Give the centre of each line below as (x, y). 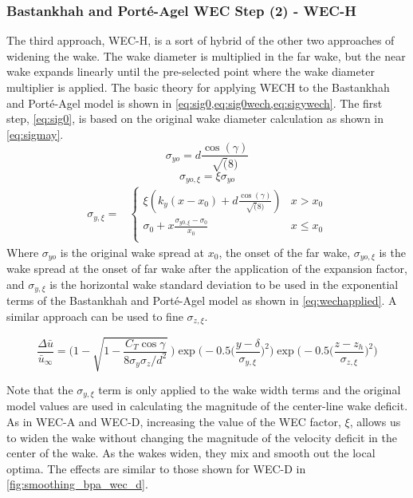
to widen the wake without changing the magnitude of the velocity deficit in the (202, 437)
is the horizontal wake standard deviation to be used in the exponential (224, 284)
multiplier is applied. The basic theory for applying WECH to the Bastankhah (198, 87)
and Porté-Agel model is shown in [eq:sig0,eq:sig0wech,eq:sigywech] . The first (195, 103)
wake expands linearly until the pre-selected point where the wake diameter (191, 71)
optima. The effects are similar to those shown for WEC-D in (156, 468)
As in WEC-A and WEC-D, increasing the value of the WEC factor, (174, 422)
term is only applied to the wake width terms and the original (250, 389)
